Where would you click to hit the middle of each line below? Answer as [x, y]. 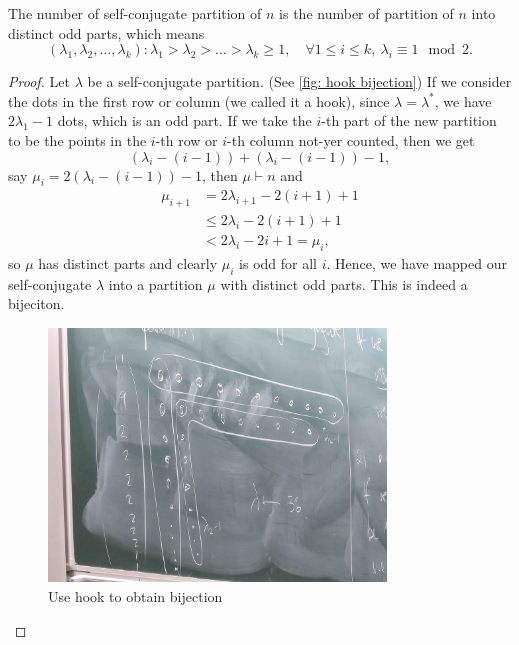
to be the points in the [77, 139]
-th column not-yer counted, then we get [351, 139]
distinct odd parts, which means [106, 32]
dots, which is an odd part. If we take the [184, 120]
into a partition [155, 283]
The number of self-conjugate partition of [135, 13]
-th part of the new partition [409, 120]
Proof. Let [39, 81]
